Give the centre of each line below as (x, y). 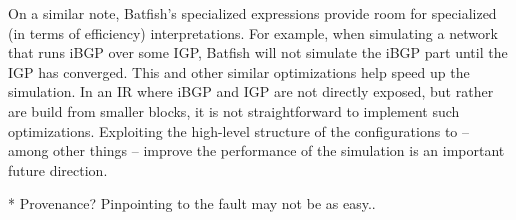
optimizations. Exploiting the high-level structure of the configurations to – (239, 130)
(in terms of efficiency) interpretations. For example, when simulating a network (253, 32)
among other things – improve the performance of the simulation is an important (256, 150)
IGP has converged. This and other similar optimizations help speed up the (239, 71)
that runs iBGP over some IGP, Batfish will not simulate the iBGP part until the (258, 52)
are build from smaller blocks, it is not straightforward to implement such (234, 110)
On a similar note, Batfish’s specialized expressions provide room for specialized (252, 13)
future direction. (58, 169)
